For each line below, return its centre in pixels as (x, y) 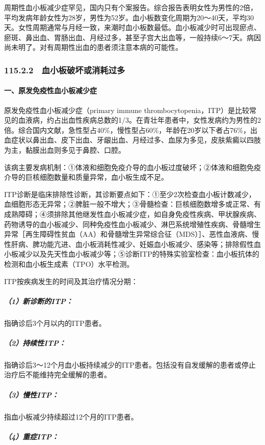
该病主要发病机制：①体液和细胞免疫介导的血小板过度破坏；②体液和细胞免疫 (132, 167)
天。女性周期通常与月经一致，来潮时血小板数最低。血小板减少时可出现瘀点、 (132, 27)
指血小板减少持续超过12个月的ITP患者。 (71, 416)
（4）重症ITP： (32, 436)
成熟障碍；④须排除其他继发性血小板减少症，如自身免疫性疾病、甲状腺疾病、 (132, 214)
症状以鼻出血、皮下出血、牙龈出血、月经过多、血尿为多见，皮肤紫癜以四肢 (136, 140)
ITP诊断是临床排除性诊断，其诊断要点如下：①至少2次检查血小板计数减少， (130, 194)
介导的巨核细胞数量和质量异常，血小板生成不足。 (86, 177)
